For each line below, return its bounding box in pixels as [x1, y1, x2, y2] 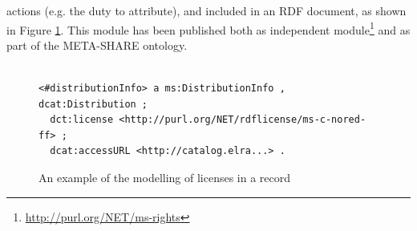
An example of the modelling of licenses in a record [38, 169, 291, 185]
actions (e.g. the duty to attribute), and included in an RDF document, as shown [6, 2, 407, 18]
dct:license [50, 114, 114, 126]
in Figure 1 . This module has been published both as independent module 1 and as [6, 18, 411, 38]
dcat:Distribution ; [38, 98, 148, 110]
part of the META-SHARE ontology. [6, 36, 188, 53]
